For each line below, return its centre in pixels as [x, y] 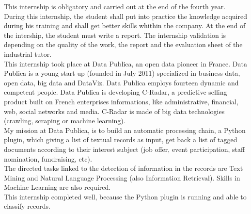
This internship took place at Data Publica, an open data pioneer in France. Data [125, 63]
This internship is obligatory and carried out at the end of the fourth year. [115, 6]
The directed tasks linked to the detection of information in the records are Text [124, 168]
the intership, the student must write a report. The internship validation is [115, 35]
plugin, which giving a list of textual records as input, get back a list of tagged [121, 140]
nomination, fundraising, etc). [48, 158]
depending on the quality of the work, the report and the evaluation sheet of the [123, 44]
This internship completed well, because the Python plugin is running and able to [125, 196]
